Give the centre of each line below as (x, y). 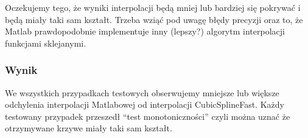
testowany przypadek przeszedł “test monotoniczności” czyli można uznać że (148, 116)
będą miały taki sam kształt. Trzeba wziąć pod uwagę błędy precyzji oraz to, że (154, 19)
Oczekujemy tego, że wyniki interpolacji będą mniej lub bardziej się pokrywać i (153, 7)
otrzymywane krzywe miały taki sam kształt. (89, 128)
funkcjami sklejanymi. (46, 43)
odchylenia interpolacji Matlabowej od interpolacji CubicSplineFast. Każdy (145, 104)
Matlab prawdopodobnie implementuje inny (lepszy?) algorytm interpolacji (145, 31)
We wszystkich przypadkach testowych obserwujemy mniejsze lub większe (142, 92)
